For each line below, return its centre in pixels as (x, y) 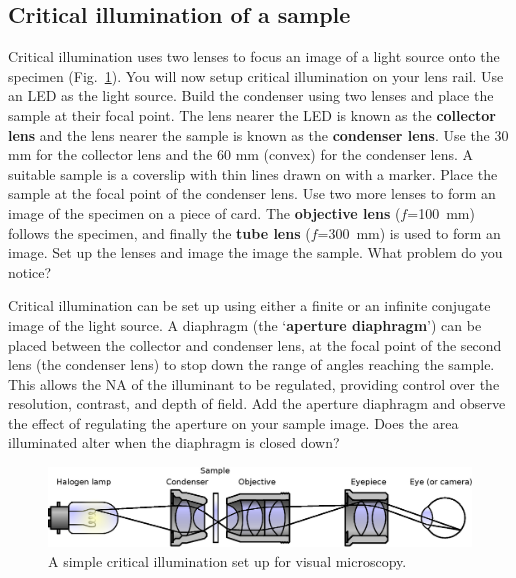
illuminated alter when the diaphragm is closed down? (174, 442)
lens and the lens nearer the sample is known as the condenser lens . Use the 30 (258, 134)
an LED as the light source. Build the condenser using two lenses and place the (251, 95)
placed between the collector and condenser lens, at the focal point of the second (255, 344)
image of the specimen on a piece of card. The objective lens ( (204, 212)
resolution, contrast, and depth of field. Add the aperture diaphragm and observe (257, 403)
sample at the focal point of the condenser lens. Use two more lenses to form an (252, 193)
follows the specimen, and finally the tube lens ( (159, 232)
